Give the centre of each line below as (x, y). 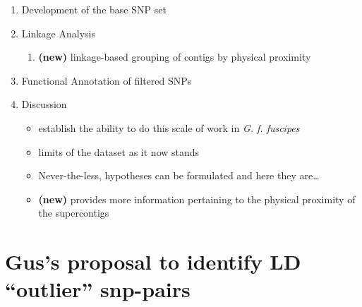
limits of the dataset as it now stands (119, 151)
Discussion (44, 104)
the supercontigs (74, 213)
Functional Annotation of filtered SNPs (107, 80)
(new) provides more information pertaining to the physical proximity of (197, 199)
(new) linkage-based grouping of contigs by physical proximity (175, 57)
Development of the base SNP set (94, 9)
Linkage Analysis (58, 33)
